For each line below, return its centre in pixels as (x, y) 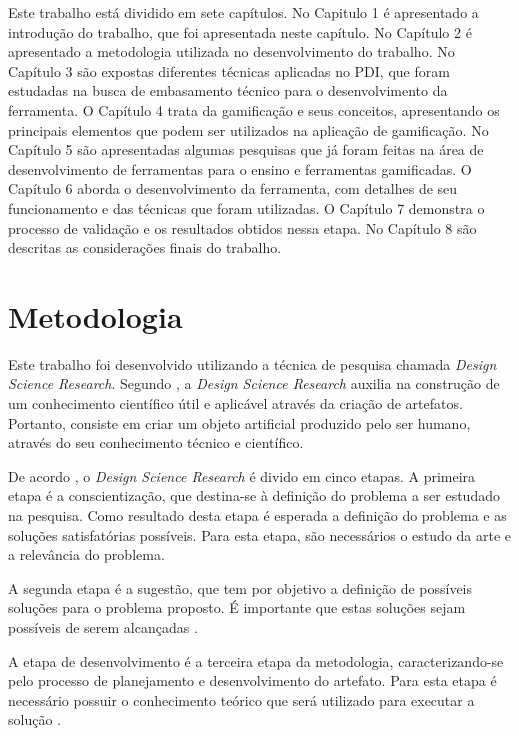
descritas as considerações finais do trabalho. (145, 247)
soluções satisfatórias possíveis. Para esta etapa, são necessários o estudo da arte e (260, 534)
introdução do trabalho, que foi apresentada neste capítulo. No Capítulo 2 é (240, 31)
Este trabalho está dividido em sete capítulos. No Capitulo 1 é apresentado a (243, 12)
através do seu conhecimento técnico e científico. (156, 442)
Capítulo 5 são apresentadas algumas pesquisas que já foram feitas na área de (246, 149)
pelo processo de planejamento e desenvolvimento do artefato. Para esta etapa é (252, 680)
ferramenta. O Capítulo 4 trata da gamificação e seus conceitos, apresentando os (254, 109)
